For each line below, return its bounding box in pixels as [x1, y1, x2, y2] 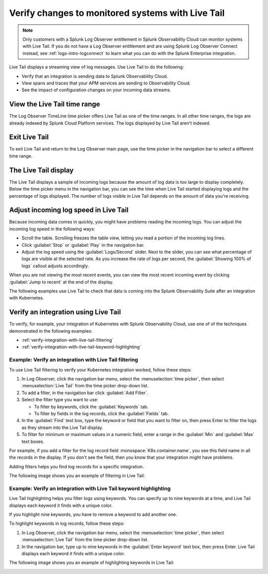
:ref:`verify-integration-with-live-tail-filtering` [21, 337, 114, 343]
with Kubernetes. [9, 295, 44, 301]
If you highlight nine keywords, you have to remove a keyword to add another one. [9, 511, 177, 517]
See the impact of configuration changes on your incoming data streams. [21, 87, 171, 93]
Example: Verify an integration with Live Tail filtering [9, 357, 138, 363]
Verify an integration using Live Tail [9, 308, 121, 316]
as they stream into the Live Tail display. [21, 425, 104, 430]
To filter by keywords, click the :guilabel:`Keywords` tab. [34, 404, 149, 410]
